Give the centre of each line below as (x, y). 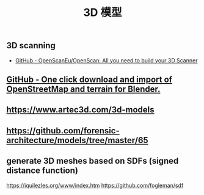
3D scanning (31, 46)
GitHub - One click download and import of (89, 79)
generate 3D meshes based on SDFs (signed (93, 161)
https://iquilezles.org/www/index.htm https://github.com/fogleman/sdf (95, 185)
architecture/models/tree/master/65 (77, 140)
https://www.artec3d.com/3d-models (80, 110)
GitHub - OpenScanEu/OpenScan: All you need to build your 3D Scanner (106, 60)
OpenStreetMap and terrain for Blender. (83, 89)
